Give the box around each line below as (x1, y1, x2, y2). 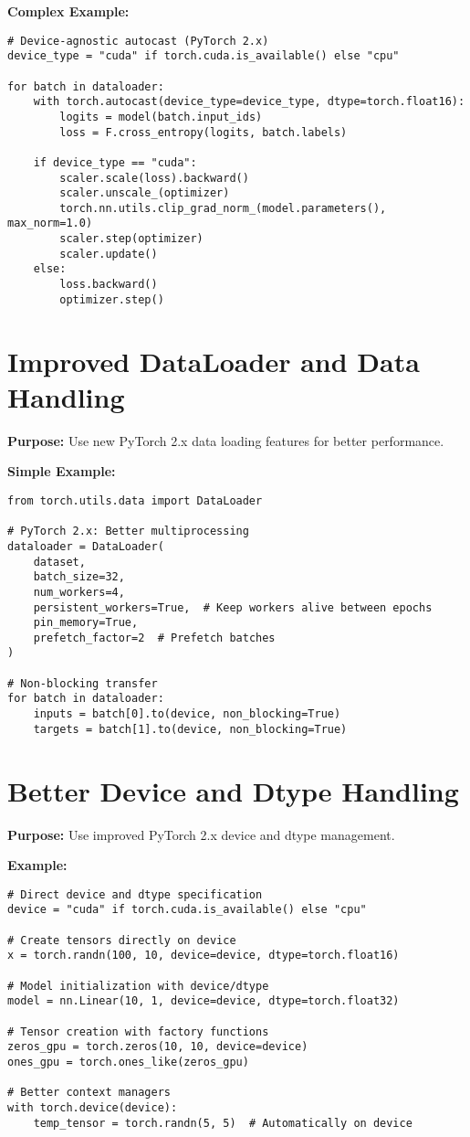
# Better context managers (7, 1086, 171, 1100)
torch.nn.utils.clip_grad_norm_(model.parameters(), (59, 201, 387, 215)
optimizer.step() (59, 292, 164, 306)
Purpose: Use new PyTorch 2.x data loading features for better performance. (7, 430, 444, 450)
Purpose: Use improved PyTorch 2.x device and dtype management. (7, 824, 395, 844)
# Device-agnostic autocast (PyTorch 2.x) (7, 34, 269, 48)
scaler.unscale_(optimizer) (59, 186, 230, 200)
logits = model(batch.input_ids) (59, 110, 263, 123)
